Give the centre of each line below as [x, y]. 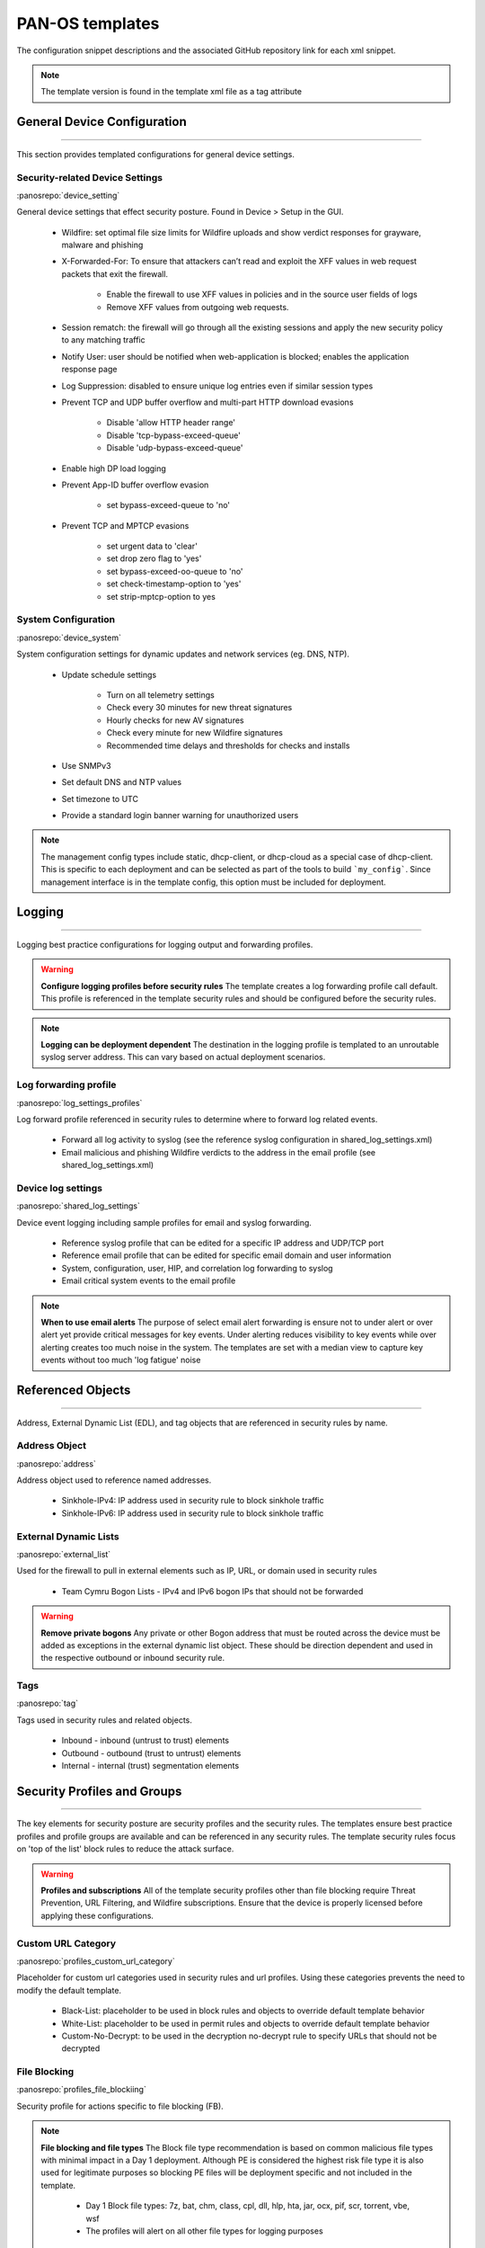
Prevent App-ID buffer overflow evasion [135, 485]
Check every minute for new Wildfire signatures [194, 733]
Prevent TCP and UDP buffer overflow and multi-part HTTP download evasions [207, 402]
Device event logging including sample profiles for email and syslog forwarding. [164, 1222]
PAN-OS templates [88, 23]
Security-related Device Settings [90, 177]
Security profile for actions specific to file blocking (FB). [120, 2106]
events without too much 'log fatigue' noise [121, 1360]
